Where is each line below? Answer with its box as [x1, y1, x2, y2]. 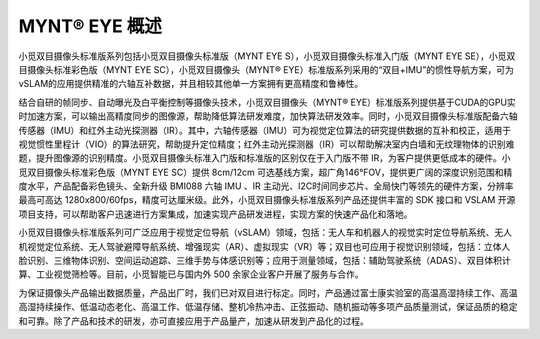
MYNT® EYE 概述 [18, 15, 162, 37]
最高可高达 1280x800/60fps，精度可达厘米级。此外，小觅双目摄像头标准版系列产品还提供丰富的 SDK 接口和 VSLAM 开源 [18, 194, 516, 206]
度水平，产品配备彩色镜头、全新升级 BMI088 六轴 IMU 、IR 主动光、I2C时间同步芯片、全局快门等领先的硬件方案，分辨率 [18, 180, 514, 192]
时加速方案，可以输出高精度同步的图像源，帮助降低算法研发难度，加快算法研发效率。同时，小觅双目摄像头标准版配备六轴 [18, 110, 518, 122]
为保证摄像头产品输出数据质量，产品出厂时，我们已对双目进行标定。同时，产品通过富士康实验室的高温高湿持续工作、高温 [18, 286, 518, 299]
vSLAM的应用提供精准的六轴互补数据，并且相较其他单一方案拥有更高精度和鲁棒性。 [18, 78, 364, 90]
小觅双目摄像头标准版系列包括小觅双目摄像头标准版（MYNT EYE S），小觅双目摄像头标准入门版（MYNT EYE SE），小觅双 [18, 50, 516, 62]
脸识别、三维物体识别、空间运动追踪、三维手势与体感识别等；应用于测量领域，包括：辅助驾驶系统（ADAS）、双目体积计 [18, 255, 511, 267]
